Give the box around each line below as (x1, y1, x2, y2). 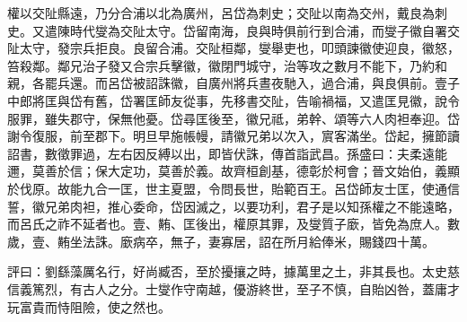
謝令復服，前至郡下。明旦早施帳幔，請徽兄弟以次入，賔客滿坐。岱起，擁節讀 (7, 126, 460, 145)
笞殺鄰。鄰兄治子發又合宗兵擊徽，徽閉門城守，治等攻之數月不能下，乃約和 (7, 56, 447, 74)
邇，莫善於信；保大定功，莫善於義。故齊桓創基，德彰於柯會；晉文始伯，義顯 (7, 161, 460, 180)
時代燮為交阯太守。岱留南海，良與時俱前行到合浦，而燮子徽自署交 (69, 21, 460, 39)
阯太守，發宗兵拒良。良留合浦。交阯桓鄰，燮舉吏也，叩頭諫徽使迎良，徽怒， (7, 39, 460, 57)
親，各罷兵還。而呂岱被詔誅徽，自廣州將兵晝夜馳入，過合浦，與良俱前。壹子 (7, 74, 460, 92)
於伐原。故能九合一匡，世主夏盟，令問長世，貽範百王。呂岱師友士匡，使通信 (7, 178, 460, 197)
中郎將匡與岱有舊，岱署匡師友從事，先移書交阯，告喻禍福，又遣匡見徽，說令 (7, 91, 460, 109)
